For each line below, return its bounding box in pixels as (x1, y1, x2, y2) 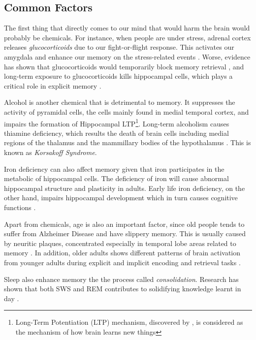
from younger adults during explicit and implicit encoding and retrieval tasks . (4, 257, 241, 267)
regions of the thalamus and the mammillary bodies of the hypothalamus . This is (4, 137, 251, 148)
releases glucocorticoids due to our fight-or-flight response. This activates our (4, 42, 234, 52)
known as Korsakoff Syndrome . (4, 147, 97, 157)
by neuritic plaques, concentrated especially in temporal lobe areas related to (4, 238, 236, 248)
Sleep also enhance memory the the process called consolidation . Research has (4, 274, 239, 284)
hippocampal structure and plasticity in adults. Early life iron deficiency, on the (4, 183, 245, 193)
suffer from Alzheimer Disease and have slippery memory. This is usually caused (4, 228, 246, 239)
